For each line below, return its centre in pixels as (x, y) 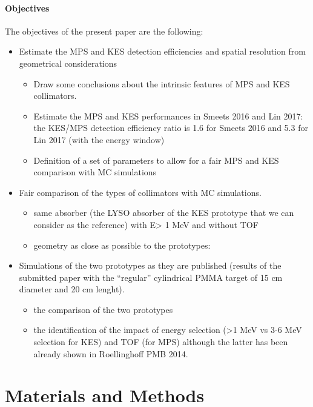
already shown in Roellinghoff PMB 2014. (111, 353)
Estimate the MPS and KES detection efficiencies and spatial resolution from (162, 51)
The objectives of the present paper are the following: (104, 31)
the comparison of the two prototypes (103, 309)
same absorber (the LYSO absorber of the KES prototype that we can (164, 213)
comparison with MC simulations (95, 172)
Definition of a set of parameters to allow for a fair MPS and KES (156, 160)
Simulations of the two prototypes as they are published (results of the (150, 265)
